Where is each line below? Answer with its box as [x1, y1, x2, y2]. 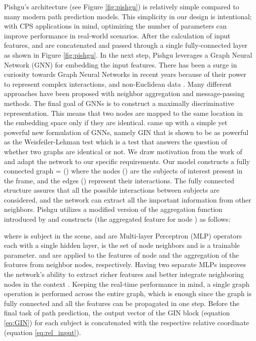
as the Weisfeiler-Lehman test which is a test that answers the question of [4, 136, 227, 147]
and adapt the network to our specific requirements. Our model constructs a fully [4, 156, 250, 166]
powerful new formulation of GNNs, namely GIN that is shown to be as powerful [4, 127, 249, 137]
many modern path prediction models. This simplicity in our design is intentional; [4, 11, 252, 21]
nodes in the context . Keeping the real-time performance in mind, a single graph [4, 278, 250, 289]
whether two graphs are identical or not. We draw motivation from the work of [4, 146, 242, 156]
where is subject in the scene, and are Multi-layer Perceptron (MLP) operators [4, 230, 242, 240]
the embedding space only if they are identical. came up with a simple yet [4, 117, 227, 128]
